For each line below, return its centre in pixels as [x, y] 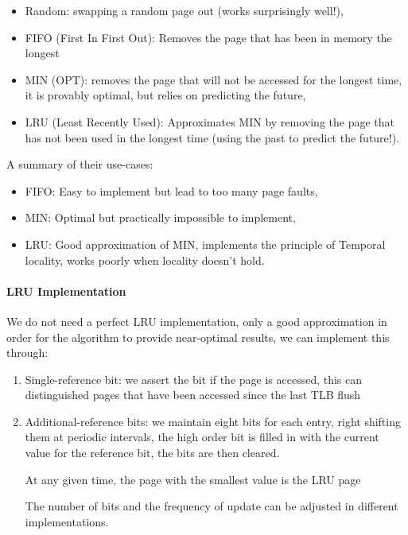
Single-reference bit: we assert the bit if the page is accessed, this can [194, 379]
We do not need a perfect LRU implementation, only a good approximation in [197, 321]
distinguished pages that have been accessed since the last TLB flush [193, 395]
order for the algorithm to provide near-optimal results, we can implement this [198, 337]
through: [27, 353]
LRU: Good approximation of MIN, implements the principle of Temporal [205, 244]
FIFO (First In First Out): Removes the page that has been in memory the [208, 37]
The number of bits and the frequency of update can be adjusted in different [212, 506]
